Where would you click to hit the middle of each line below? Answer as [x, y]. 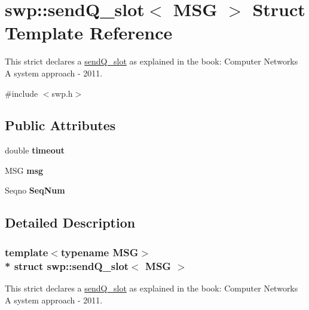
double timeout [35, 150]
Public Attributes [60, 125]
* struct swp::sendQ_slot [67, 266]
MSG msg [24, 170]
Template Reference [89, 33]
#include [22, 93]
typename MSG [100, 252]
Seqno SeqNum [35, 190]
